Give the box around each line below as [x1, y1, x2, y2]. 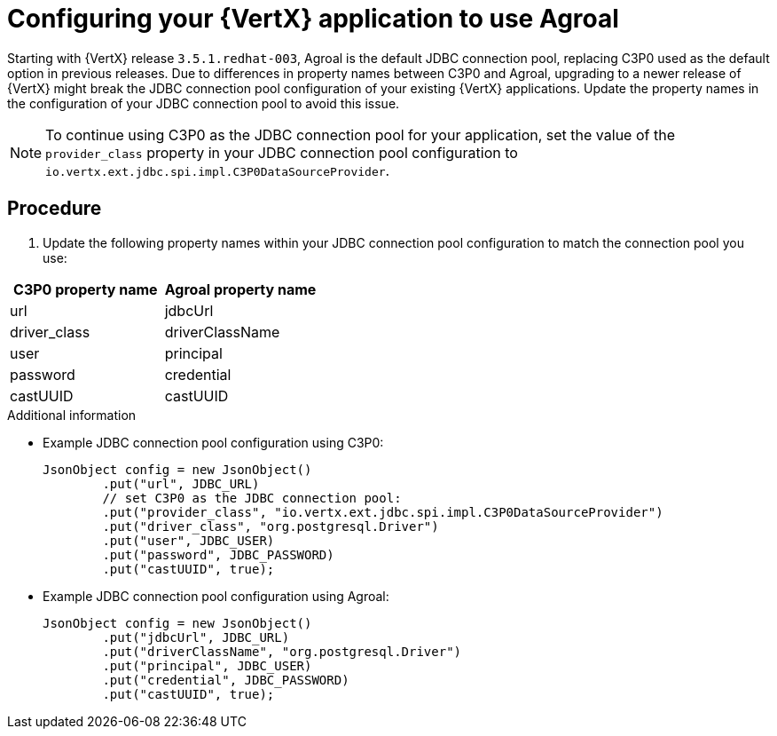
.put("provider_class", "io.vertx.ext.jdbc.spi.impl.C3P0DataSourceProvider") [102, 504, 663, 519]
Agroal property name [164, 280, 317, 298]
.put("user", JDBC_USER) [102, 533, 275, 548]
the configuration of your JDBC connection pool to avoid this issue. [7, 95, 400, 111]
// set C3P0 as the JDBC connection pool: [102, 490, 402, 505]
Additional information [7, 407, 137, 423]
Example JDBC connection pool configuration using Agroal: [43, 588, 389, 604]
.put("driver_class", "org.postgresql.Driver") [102, 518, 439, 534]
